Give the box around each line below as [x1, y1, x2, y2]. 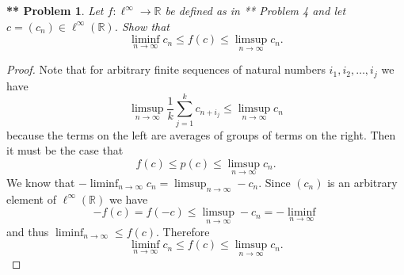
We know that [6, 174, 75, 190]
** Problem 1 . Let [6, 2, 104, 18]
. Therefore [156, 223, 210, 239]
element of [6, 190, 56, 207]
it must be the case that [6, 142, 124, 159]
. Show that [114, 17, 170, 34]
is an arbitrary [327, 174, 398, 190]
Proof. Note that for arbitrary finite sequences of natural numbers [6, 61, 326, 78]
